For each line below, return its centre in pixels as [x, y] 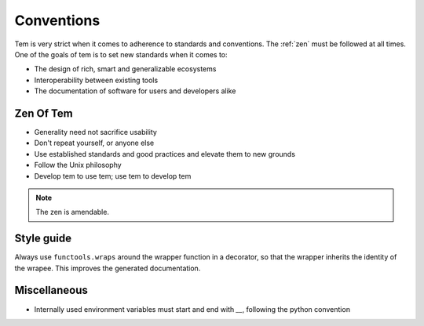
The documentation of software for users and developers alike [135, 91]
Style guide [43, 239]
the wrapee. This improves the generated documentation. [108, 268]
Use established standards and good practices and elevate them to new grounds [165, 154]
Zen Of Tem [44, 113]
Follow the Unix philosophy [78, 165]
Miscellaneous [51, 290]
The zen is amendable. [73, 212]
